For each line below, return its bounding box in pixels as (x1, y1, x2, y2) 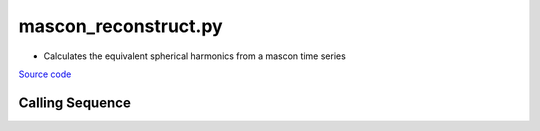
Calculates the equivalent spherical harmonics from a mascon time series (43, 50, 347, 62)
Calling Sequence (18, 94, 132, 111)
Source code (18, 68, 72, 80)
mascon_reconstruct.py (18, 15, 224, 37)
